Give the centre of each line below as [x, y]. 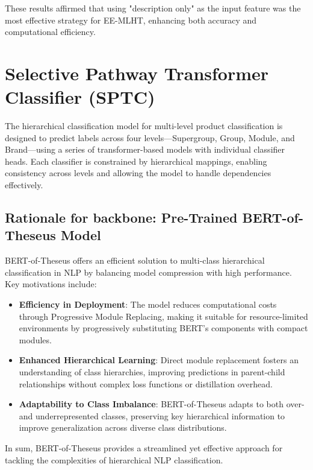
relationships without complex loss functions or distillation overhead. [146, 383]
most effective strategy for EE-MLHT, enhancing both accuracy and [131, 20]
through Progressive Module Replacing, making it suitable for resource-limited [163, 316]
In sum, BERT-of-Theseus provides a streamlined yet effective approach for [144, 447]
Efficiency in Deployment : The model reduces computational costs [148, 304]
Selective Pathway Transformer [137, 73]
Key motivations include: [51, 284]
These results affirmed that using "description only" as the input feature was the [153, 8]
